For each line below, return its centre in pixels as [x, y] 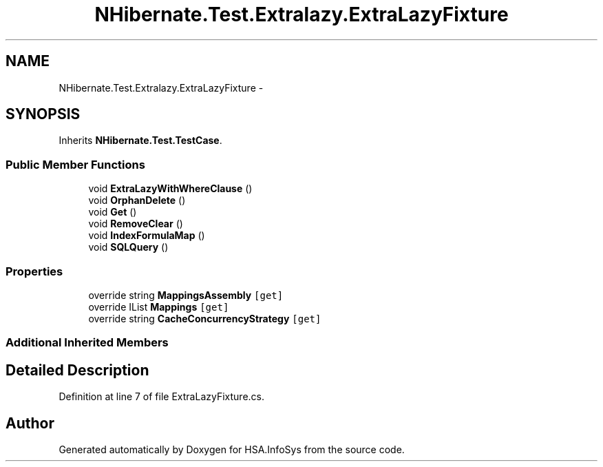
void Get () [113, 212]
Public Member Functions [75, 164]
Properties [34, 271]
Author [30, 423]
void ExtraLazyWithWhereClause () [170, 189]
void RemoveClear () [136, 224]
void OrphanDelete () [137, 200]
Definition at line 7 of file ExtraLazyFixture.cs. [162, 397]
